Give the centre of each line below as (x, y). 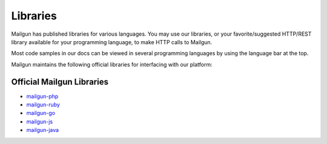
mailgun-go (41, 113)
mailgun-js (40, 122)
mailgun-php (42, 96)
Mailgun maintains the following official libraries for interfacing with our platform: (112, 64)
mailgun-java (43, 130)
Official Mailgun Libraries (60, 82)
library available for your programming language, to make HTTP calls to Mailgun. (112, 42)
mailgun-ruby (43, 105)
